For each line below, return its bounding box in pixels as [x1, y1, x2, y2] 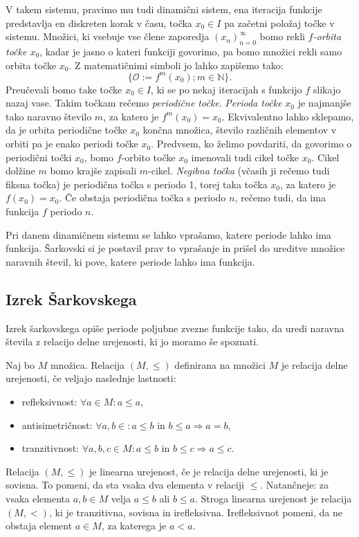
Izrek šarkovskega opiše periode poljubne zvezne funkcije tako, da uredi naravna [6, 320, 344, 335]
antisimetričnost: [21, 417, 93, 432]
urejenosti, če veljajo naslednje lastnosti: [6, 371, 176, 385]
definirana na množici [174, 357, 266, 372]
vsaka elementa [6, 491, 71, 505]
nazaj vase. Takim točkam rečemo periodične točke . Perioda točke [6, 95, 282, 110]
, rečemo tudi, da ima [234, 190, 326, 205]
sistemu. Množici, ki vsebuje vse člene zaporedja [6, 29, 210, 44]
